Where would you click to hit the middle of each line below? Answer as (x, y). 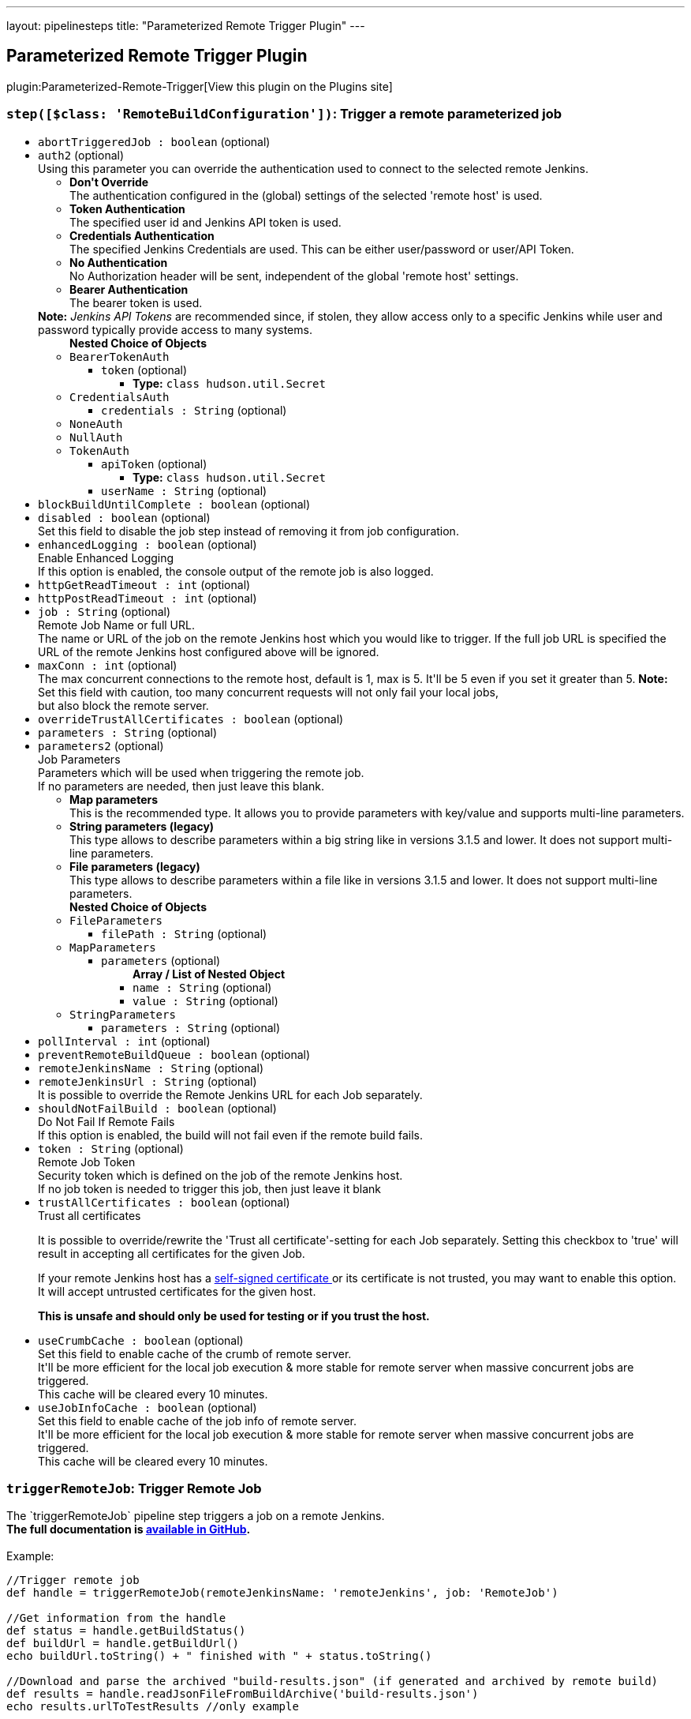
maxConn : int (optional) (108, 665)
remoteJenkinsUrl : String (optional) (148, 1081)
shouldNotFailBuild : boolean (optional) (157, 1108)
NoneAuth (96, 424)
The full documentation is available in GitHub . (129, 1529)
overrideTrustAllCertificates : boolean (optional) (191, 719)
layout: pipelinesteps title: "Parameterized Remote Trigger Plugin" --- (186, 26)
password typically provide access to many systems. (175, 329)
